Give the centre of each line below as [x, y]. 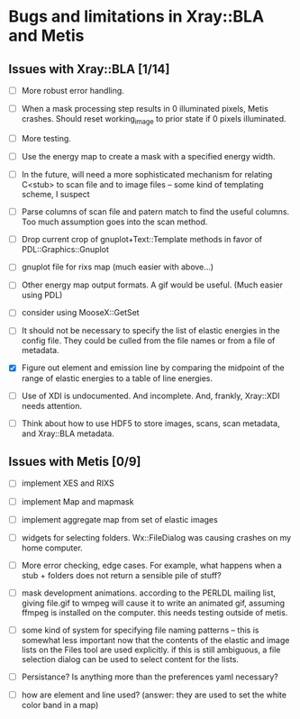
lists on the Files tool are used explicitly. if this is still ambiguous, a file [151, 650]
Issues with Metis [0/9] [75, 462]
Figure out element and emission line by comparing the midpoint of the [153, 368]
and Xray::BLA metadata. [68, 433]
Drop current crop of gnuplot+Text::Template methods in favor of [142, 240]
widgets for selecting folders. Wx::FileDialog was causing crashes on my [156, 537]
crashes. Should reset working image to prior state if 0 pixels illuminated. [154, 120]
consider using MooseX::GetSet [81, 313]
